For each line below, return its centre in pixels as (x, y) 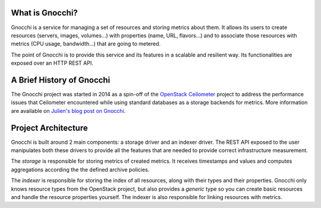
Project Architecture (50, 128)
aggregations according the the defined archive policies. (80, 169)
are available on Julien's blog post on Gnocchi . (68, 111)
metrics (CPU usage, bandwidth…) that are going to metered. (86, 44)
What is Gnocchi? (45, 13)
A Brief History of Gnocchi (61, 80)
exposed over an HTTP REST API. (52, 63)
